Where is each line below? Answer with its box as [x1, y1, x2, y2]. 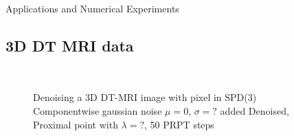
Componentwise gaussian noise [33, 103, 162, 117]
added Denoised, [220, 103, 289, 117]
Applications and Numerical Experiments [5, 1, 179, 15]
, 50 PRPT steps [144, 117, 214, 131]
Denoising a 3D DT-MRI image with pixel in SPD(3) [33, 90, 257, 104]
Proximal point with [33, 117, 118, 131]
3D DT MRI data [5, 34, 134, 56]
